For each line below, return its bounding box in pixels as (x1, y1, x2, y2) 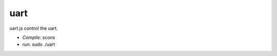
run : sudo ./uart (22, 41, 55, 47)
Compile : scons (22, 34, 55, 40)
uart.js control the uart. (9, 25, 58, 31)
